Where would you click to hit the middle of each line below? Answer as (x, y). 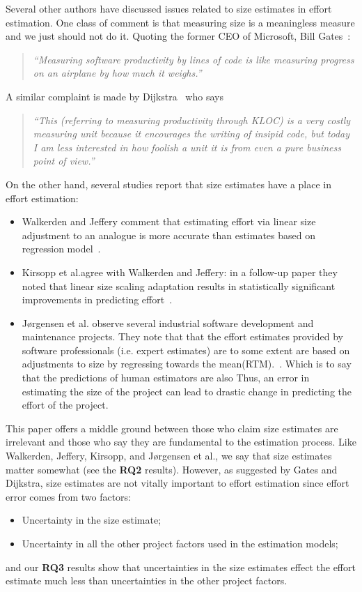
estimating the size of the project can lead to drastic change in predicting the (187, 391)
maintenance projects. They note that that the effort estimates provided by (182, 336)
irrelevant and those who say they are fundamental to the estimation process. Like (181, 442)
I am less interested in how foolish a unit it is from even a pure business (187, 147)
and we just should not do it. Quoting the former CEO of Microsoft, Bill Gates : (178, 36)
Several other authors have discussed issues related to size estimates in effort (169, 8)
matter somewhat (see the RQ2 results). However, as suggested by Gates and (172, 469)
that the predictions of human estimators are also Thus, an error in (166, 378)
